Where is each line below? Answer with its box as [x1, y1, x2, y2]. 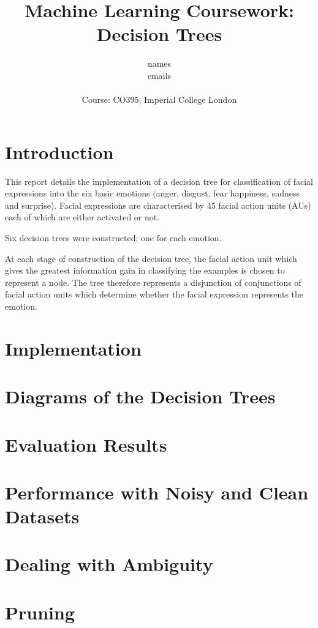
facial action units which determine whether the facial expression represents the [5, 288, 304, 301]
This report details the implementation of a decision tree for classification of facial [5, 174, 313, 187]
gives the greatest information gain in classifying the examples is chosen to [5, 264, 285, 277]
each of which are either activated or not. [5, 211, 160, 223]
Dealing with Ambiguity [5, 551, 213, 577]
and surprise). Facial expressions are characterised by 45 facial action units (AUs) [5, 198, 311, 211]
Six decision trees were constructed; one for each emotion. [5, 231, 222, 244]
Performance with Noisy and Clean [5, 479, 309, 504]
